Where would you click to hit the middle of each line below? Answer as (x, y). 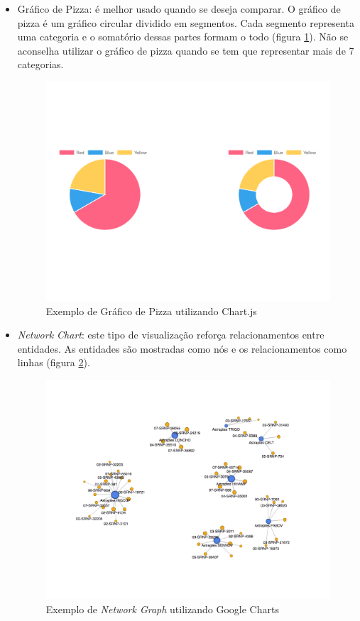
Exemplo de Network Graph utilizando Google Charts (162, 609)
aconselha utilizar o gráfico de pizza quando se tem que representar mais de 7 (186, 50)
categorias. (40, 64)
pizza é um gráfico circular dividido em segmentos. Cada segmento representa (186, 22)
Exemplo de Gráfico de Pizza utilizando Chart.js (151, 310)
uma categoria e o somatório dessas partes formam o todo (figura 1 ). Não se (183, 37)
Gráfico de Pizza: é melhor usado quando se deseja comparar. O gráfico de (179, 9)
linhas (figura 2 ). (54, 362)
